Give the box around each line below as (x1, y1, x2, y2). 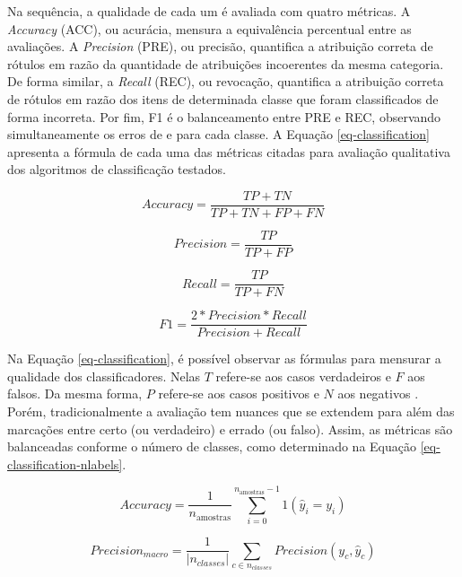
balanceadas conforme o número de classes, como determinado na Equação (7, 437, 416, 456)
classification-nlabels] (7, 454, 123, 473)
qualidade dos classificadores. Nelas (7, 366, 201, 385)
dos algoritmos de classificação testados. (7, 160, 226, 179)
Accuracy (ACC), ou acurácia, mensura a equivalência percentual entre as (7, 19, 412, 38)
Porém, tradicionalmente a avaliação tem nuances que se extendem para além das (7, 401, 455, 420)
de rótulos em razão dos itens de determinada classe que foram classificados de (7, 89, 439, 108)
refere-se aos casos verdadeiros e (215, 366, 391, 385)
